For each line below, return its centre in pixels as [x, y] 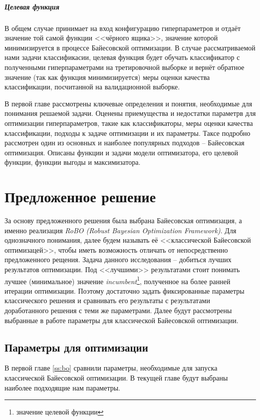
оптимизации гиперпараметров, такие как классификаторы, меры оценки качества [129, 123]
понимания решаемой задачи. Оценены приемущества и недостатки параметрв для [130, 113]
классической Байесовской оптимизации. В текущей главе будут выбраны [116, 377]
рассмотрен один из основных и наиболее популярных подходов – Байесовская [125, 143]
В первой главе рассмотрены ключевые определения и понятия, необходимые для [129, 103]
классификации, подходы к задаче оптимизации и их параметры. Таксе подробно [128, 133]
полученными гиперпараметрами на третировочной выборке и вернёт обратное [125, 67]
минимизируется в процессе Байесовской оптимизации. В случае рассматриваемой [130, 47]
